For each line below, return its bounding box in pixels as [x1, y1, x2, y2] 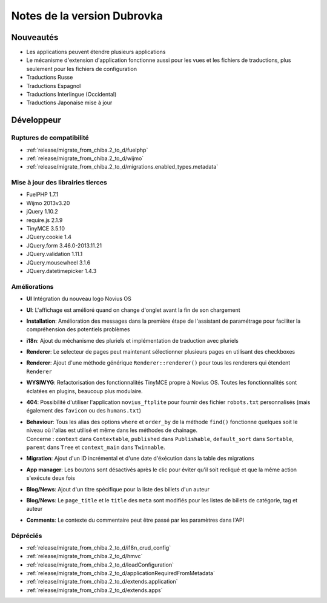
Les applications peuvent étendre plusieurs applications [26, 49, 166, 56]
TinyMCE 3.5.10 [26, 225, 65, 232]
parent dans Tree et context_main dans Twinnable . [26, 443, 165, 451]
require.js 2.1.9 [26, 216, 63, 224]
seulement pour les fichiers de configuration [26, 65, 137, 72]
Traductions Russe [26, 73, 73, 81]
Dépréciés [11, 531, 42, 540]
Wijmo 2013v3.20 [26, 199, 70, 206]
